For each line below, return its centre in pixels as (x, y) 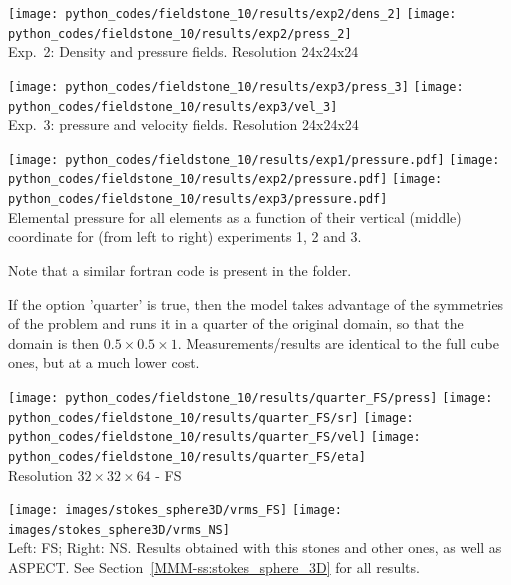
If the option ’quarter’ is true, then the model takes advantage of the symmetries (256, 303)
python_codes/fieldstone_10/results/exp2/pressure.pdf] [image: (225, 179)
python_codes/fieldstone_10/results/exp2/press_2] (180, 33)
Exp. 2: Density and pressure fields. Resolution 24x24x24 (183, 51)
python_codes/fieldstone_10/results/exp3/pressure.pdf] (198, 199)
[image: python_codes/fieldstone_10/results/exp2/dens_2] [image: (232, 14)
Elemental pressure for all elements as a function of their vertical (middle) (235, 216)
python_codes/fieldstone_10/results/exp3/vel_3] (173, 106)
